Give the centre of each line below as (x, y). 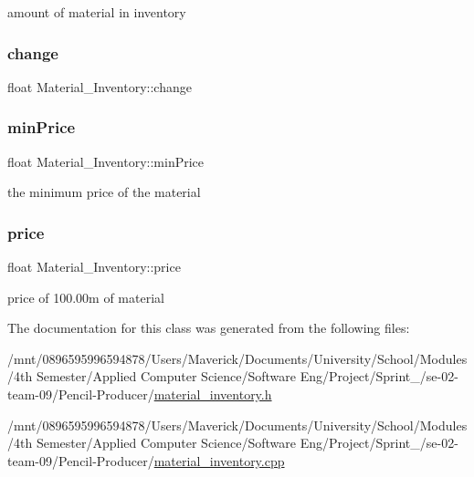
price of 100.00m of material (86, 297)
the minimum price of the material (104, 192)
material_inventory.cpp (219, 460)
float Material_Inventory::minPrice (106, 161)
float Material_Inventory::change (100, 86)
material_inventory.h (213, 394)
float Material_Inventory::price (94, 267)
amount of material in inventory (97, 12)
